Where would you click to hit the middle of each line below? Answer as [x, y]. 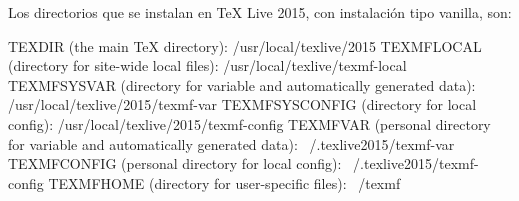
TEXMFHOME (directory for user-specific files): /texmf [224, 182]
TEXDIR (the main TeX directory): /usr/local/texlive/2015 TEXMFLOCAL [245, 45]
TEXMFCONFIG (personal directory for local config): [175, 163]
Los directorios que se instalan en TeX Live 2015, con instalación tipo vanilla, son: [260, 12]
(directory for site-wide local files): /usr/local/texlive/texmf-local [207, 65]
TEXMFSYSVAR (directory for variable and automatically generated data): [242, 84]
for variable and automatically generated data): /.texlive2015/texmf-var [231, 143]
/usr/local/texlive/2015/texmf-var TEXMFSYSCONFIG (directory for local [242, 104]
